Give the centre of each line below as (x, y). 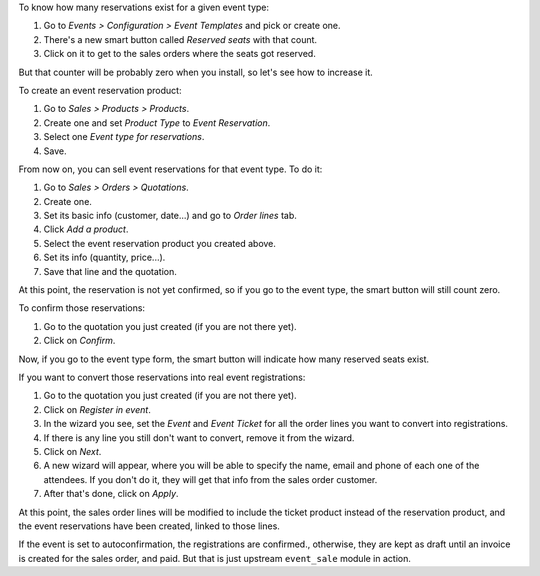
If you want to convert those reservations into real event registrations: (162, 377)
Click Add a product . (86, 229)
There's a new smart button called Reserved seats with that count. (180, 39)
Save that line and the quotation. (110, 271)
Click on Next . (72, 451)
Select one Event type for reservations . (124, 137)
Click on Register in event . (97, 409)
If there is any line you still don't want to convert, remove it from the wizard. (199, 437)
